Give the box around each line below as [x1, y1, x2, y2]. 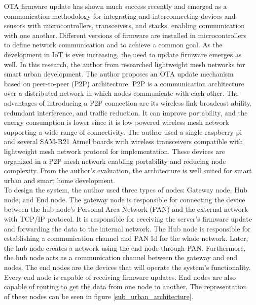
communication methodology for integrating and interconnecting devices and [4, 10, 236, 21]
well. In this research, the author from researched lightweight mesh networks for [4, 59, 245, 69]
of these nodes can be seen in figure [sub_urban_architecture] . [4, 291, 193, 301]
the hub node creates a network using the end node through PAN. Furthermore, [4, 242, 246, 253]
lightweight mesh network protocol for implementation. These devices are [4, 146, 225, 156]
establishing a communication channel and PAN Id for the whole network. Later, [4, 233, 248, 243]
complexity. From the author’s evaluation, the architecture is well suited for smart [4, 165, 252, 176]
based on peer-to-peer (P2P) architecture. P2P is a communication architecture [4, 78, 244, 88]
